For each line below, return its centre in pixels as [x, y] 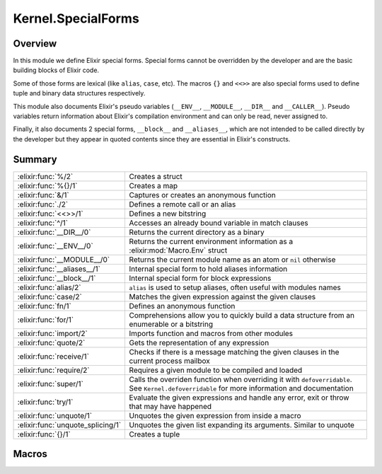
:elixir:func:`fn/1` [45, 306]
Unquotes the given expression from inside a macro [215, 415]
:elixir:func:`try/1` [45, 402]
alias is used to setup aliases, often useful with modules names [235, 287]
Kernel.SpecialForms [76, 18]
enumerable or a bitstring [171, 324]
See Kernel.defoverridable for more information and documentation [241, 388]
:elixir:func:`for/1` [46, 320]
